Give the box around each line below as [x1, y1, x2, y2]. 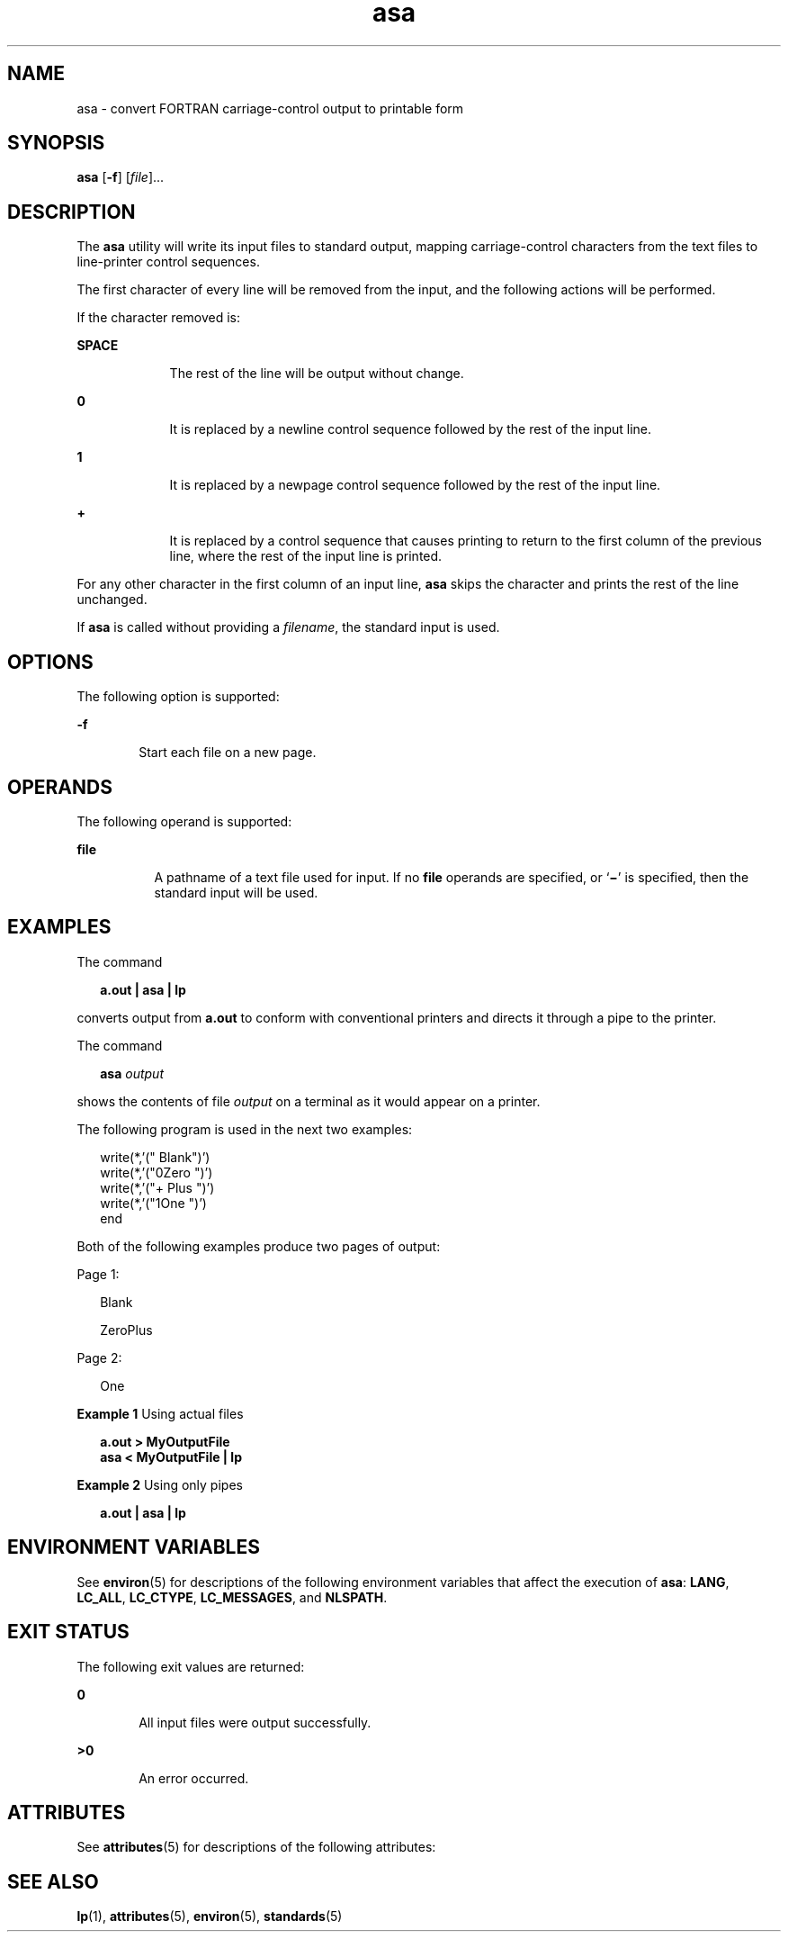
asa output [100, 1065, 164, 1081]
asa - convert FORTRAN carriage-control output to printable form [76, 100, 464, 116]
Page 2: [76, 1349, 122, 1366]
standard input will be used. [154, 884, 318, 900]
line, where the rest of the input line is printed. [169, 548, 443, 564]
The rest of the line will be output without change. [169, 365, 464, 382]
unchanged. [76, 591, 148, 608]
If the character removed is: [76, 310, 240, 326]
